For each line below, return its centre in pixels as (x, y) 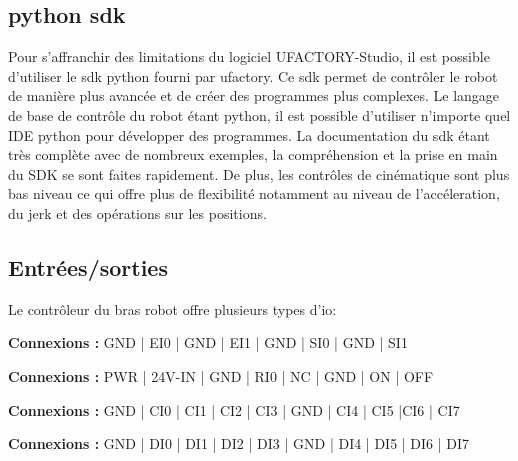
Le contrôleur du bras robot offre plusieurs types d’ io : (172, 308)
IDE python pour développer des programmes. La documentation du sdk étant (249, 134)
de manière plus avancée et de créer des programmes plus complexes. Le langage (254, 95)
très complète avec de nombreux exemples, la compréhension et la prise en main (253, 154)
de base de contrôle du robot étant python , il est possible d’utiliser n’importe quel (259, 114)
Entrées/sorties (88, 266)
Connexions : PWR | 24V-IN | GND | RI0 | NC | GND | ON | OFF (221, 375)
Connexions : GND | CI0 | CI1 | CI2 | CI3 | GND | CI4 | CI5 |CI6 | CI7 (234, 409)
